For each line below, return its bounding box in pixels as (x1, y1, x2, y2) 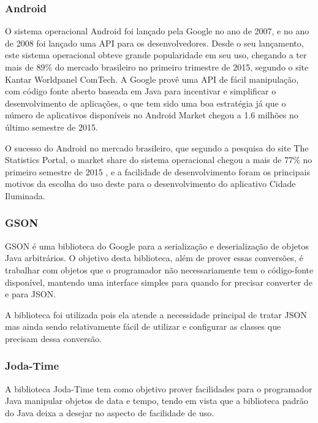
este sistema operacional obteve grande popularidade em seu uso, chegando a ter (5, 48, 307, 61)
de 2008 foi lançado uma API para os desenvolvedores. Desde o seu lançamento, (5, 36, 304, 49)
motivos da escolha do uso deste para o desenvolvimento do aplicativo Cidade (5, 177, 296, 190)
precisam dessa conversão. (5, 332, 102, 345)
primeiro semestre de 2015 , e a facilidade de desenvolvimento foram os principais (5, 165, 310, 178)
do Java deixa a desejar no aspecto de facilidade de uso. (5, 406, 214, 419)
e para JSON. (5, 288, 56, 300)
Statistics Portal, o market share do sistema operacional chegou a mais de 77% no (5, 153, 312, 166)
